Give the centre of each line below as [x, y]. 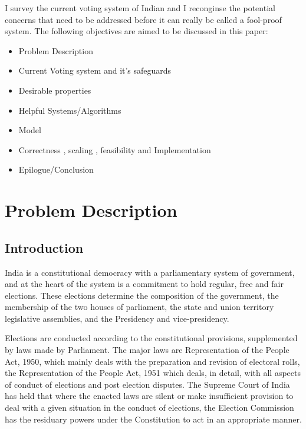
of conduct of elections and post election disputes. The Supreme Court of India [147, 384]
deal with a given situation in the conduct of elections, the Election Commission [149, 407]
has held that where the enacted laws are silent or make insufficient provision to [149, 396]
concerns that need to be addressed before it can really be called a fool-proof [143, 19]
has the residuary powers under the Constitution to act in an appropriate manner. [153, 419]
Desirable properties [55, 90]
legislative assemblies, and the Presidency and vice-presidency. [117, 318]
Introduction [44, 247]
